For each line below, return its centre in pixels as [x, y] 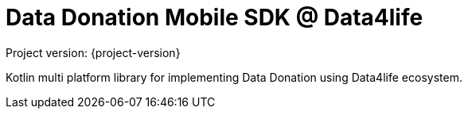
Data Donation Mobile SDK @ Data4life [214, 17]
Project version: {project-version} [93, 52]
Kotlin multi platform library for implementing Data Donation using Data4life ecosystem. [234, 77]
